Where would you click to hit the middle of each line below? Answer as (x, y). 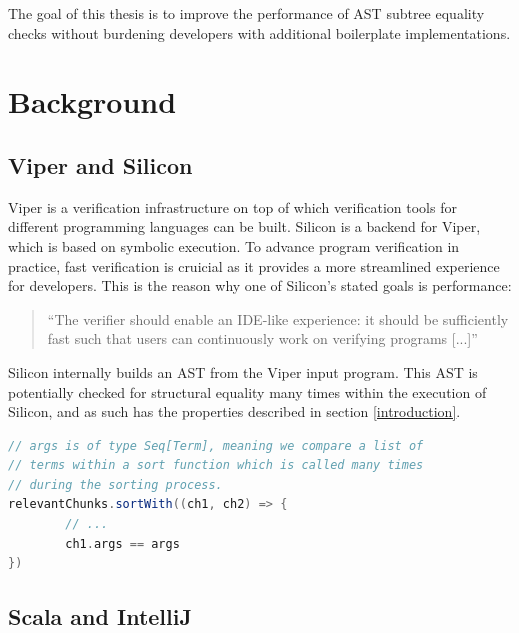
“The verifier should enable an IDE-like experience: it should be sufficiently (278, 318)
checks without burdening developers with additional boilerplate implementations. (259, 32)
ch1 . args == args (122, 543)
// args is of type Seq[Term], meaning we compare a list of (216, 445)
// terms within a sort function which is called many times (216, 465)
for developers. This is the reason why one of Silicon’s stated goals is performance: (260, 285)
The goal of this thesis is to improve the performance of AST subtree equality (246, 13)
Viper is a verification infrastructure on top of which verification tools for (232, 206)
